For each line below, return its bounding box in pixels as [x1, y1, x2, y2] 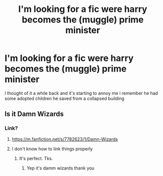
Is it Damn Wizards [4, 110, 64, 118]
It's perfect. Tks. [19, 155, 53, 161]
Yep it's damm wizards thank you [26, 165, 95, 171]
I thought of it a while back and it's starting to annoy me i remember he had [4, 90, 158, 96]
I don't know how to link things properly [11, 146, 93, 152]
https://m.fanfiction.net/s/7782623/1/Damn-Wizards [11, 136, 118, 142]
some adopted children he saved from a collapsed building [4, 95, 125, 101]
